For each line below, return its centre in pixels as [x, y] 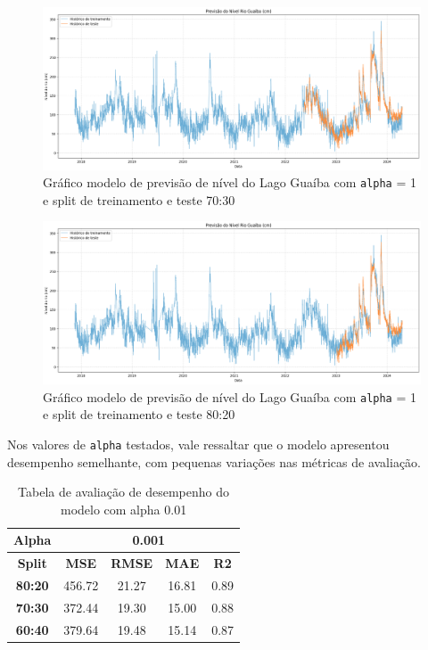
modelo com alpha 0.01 [123, 509]
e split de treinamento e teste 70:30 [139, 199]
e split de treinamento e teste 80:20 [139, 414]
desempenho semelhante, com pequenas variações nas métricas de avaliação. [214, 461]
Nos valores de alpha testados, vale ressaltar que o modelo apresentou [198, 444]
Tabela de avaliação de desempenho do [124, 492]
